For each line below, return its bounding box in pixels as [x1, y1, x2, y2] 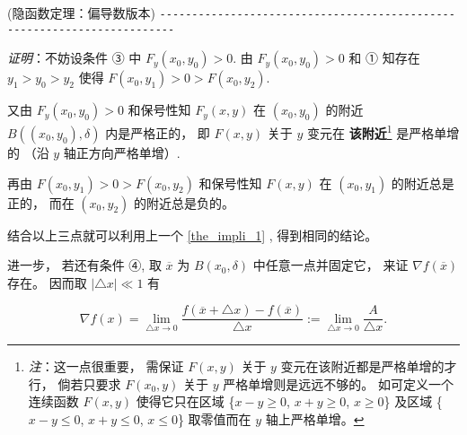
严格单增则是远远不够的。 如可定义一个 [223, 374, 454, 393]
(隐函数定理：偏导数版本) [7, 4, 155, 22]
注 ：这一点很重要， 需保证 [28, 357, 184, 376]
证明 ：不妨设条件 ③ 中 [7, 48, 142, 67]
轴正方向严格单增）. [63, 143, 181, 161]
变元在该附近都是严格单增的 [280, 357, 445, 376]
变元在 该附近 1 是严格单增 [307, 121, 460, 142]
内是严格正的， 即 [105, 123, 210, 142]
